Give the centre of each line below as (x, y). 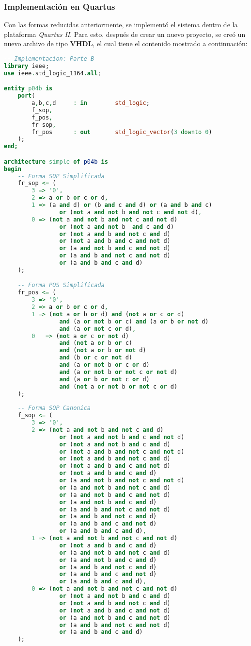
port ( (26, 96)
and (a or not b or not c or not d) (118, 372)
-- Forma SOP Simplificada (61, 176)
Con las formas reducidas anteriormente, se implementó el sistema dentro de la (121, 25)
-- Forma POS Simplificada (61, 285)
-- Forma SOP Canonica (54, 408)
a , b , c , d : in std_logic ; (91, 103)
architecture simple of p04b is (56, 161)
